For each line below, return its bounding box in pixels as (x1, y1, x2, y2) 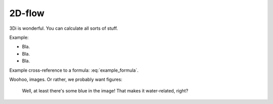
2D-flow (9, 8, 45, 19)
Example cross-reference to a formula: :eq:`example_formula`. (9, 67, 139, 73)
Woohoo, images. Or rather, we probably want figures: (9, 76, 122, 82)
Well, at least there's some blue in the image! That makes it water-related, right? (22, 88, 189, 94)
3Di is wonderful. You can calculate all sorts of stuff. (9, 25, 118, 31)
